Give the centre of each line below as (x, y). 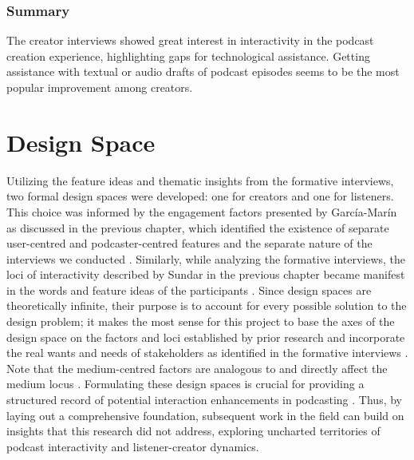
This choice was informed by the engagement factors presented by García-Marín (202, 211)
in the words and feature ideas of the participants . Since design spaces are (189, 289)
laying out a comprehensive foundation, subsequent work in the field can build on (205, 415)
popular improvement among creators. (100, 87)
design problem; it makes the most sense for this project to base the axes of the (201, 321)
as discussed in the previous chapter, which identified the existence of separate (198, 227)
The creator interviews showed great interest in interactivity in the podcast (190, 40)
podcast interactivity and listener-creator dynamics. (133, 446)
